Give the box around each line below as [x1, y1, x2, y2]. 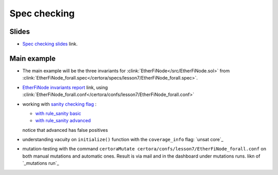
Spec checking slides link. [22, 41, 78, 47]
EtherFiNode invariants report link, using [22, 84, 108, 90]
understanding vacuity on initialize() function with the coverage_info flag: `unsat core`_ [22, 137, 223, 143]
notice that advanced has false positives [22, 127, 108, 133]
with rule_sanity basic [35, 110, 82, 116]
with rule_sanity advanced [35, 118, 91, 124]
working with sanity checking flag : [22, 101, 97, 107]
